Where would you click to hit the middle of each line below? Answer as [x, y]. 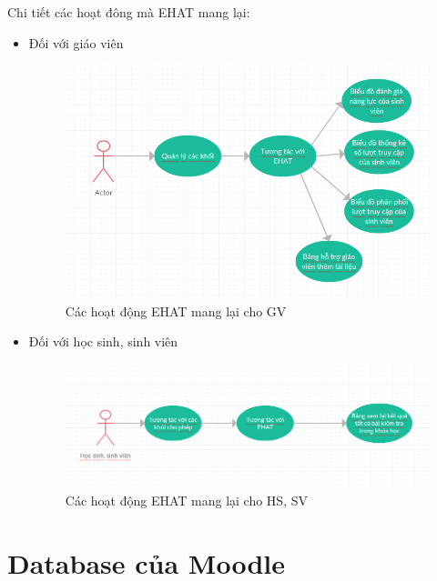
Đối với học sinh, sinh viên [103, 341]
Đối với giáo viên [76, 42]
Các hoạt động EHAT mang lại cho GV [176, 311]
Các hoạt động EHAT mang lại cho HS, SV [186, 500]
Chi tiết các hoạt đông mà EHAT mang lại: [129, 12]
